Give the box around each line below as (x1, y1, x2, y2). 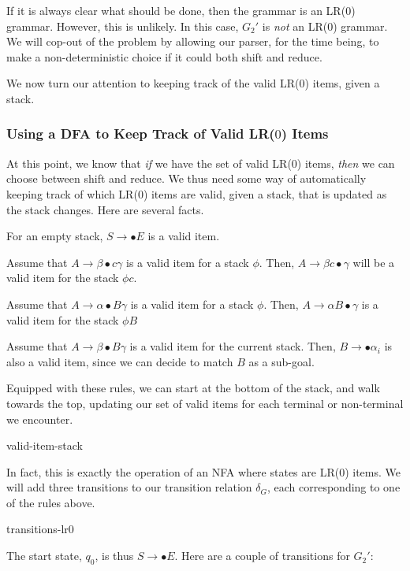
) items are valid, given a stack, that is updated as (143, 185, 387, 202)
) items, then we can (296, 154, 395, 171)
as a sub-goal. (248, 353, 315, 369)
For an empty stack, (6, 228, 103, 244)
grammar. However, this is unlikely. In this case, (6, 17, 239, 34)
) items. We (345, 463, 401, 480)
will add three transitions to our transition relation (6, 479, 252, 495)
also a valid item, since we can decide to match (6, 353, 233, 369)
